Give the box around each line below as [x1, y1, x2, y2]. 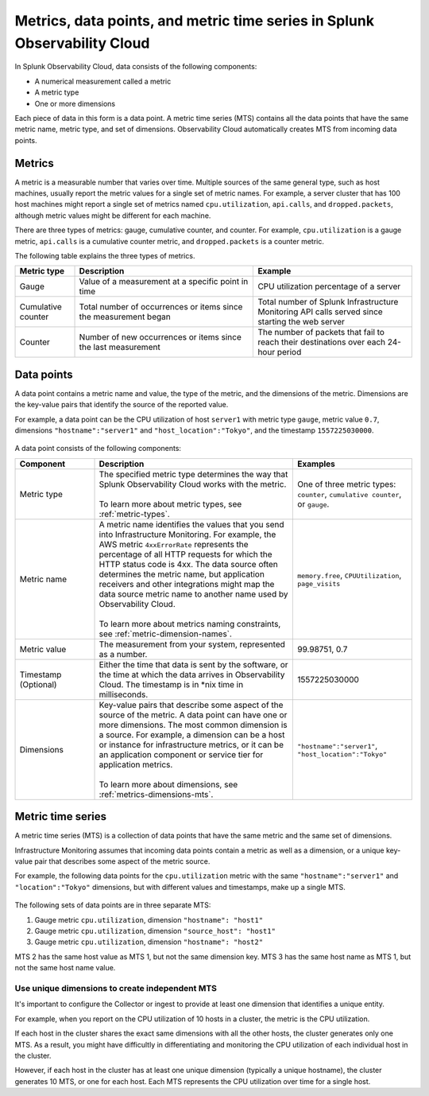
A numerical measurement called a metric [34, 76, 172, 86]
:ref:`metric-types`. [99, 508, 170, 519]
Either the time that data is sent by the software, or [99, 659, 289, 670]
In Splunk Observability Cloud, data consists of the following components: [14, 62, 257, 72]
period [276, 347, 302, 358]
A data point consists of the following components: [14, 444, 182, 453]
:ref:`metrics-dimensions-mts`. [99, 788, 214, 799]
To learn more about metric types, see [99, 498, 242, 509]
